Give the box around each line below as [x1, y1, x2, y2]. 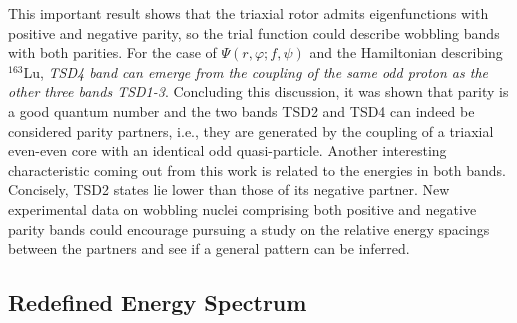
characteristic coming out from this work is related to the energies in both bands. [8, 159, 506, 180]
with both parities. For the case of [8, 42, 217, 63]
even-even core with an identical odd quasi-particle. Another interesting [8, 140, 447, 161]
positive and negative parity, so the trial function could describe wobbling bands [8, 22, 500, 43]
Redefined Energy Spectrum [8, 287, 307, 318]
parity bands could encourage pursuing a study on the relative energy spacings [8, 218, 490, 239]
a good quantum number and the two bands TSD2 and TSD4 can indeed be [8, 100, 475, 121]
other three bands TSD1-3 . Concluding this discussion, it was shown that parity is [8, 81, 509, 102]
